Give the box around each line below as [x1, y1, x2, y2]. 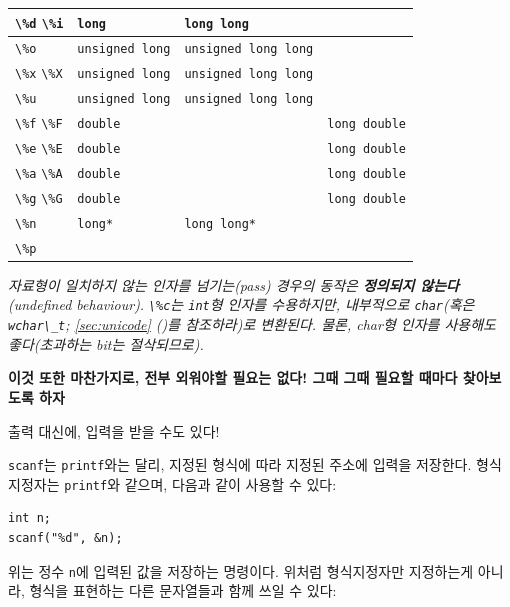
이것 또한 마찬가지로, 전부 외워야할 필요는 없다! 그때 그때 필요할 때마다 [8, 367, 458, 388]
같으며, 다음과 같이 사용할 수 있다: [124, 473, 337, 494]
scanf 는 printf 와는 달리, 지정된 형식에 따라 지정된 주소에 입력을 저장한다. [8, 454, 472, 475]
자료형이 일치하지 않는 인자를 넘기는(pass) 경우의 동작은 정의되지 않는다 [8, 274, 459, 295]
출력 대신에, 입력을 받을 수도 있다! [8, 420, 220, 441]
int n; [8, 511, 51, 526]
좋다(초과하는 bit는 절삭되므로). [8, 333, 204, 354]
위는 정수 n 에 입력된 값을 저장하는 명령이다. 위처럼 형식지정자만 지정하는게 [8, 560, 474, 581]
